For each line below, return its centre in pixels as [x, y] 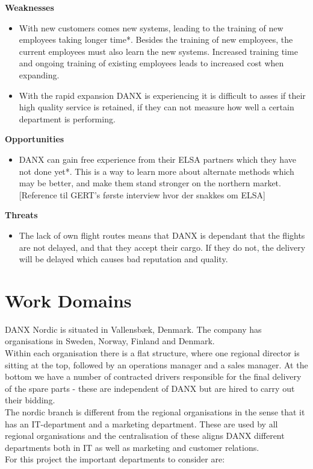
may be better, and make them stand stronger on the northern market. [150, 183]
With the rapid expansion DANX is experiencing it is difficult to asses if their [162, 95]
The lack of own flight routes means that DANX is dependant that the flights [162, 235]
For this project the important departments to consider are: [115, 459]
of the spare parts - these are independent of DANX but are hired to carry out [150, 388]
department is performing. [67, 118]
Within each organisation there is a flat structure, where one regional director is [152, 353]
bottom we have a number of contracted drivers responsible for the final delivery [153, 376]
